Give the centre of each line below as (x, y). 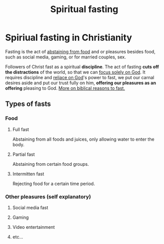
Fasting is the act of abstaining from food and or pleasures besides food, (80, 51)
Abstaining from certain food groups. (51, 164)
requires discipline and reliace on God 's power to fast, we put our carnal (80, 77)
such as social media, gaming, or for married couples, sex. (66, 57)
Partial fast (24, 154)
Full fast (21, 129)
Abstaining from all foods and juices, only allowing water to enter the (83, 139)
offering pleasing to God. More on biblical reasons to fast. (65, 88)
